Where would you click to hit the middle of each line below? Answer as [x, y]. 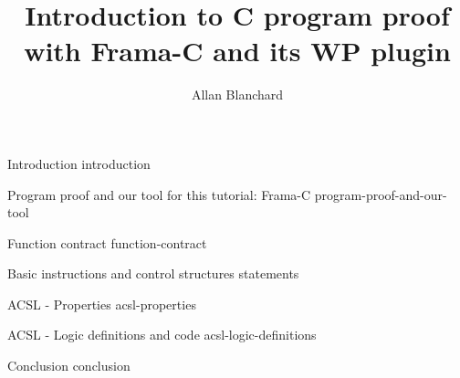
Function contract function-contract [107, 242]
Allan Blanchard [237, 94]
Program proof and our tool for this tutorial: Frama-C [159, 194]
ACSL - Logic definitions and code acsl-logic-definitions [162, 335]
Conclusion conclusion [69, 366]
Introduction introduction [79, 163]
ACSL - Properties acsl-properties [102, 304]
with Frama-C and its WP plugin [237, 51]
